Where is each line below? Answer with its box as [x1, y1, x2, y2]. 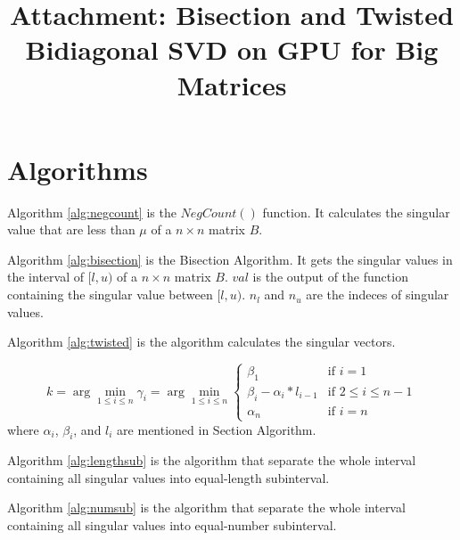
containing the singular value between [7, 285, 213, 304]
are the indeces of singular [306, 285, 449, 304]
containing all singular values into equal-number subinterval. [7, 516, 337, 535]
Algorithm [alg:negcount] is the [7, 202, 177, 221]
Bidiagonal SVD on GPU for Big [25, 31, 439, 68]
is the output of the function [252, 267, 408, 286]
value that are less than [7, 220, 136, 239]
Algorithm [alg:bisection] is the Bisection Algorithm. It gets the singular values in [7, 250, 453, 268]
